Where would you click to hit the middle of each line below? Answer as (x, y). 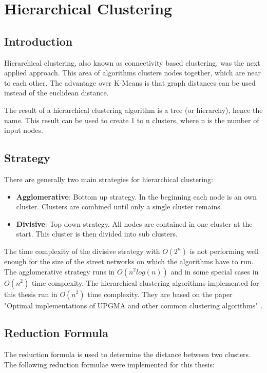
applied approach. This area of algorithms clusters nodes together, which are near (132, 73)
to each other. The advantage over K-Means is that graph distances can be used (130, 82)
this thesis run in (31, 294)
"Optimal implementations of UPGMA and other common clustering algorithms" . (133, 305)
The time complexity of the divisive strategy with (82, 251)
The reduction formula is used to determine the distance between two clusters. (127, 354)
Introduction (39, 41)
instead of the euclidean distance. (56, 93)
